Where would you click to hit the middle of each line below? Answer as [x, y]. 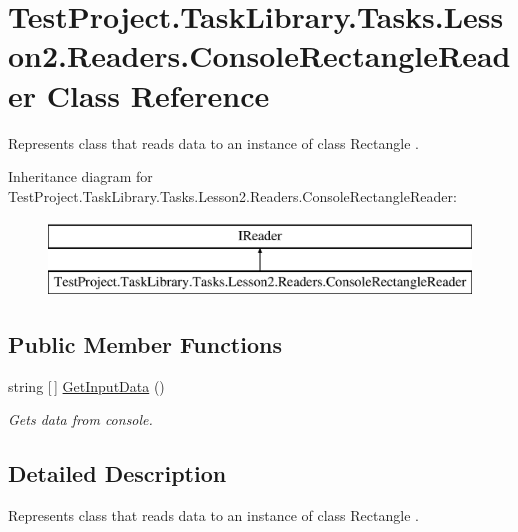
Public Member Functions [145, 343]
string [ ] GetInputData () [86, 385]
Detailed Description [117, 473]
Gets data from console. [80, 419]
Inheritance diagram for [80, 176]
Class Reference [158, 94]
